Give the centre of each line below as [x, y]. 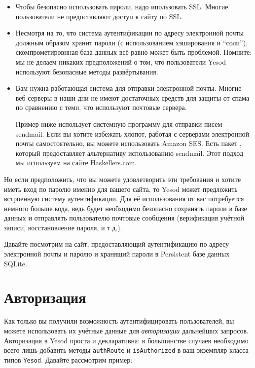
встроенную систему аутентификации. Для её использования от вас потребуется [124, 199]
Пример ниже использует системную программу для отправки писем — [124, 124]
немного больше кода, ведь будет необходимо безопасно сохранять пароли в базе [126, 208]
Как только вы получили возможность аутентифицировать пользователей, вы [119, 321]
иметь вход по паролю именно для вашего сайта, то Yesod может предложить [121, 189]
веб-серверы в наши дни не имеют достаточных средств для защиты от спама [132, 97]
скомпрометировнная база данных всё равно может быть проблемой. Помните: [134, 52]
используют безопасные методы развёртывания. [87, 71]
